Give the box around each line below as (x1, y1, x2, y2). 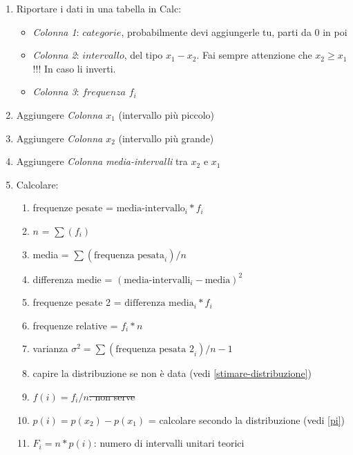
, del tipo (124, 48, 163, 62)
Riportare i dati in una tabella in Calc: (16, 1, 182, 15)
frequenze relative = (32, 318, 118, 332)
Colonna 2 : (32, 48, 79, 62)
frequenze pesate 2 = (32, 295, 122, 309)
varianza (32, 341, 68, 356)
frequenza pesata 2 (115, 345, 194, 355)
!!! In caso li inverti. (32, 61, 116, 75)
